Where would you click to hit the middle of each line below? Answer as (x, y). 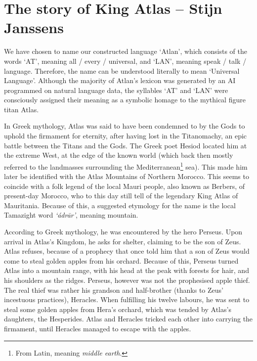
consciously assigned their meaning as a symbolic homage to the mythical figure (125, 100)
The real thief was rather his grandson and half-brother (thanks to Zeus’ (114, 290)
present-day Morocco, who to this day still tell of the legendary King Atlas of (121, 196)
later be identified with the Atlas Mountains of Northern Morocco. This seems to (127, 176)
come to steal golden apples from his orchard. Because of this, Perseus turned (121, 260)
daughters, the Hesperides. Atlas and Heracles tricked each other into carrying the (128, 319)
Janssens (34, 27)
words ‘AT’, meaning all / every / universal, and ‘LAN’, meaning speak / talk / (125, 61)
